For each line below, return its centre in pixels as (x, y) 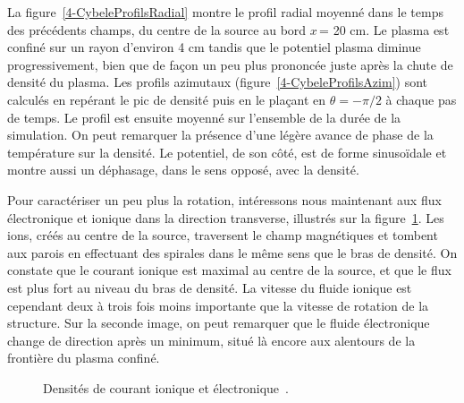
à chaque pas (421, 99)
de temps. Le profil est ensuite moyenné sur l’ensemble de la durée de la (204, 117)
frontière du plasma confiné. (84, 358)
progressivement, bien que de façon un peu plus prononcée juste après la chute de (230, 64)
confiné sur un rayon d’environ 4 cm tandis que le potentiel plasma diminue (214, 47)
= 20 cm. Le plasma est (384, 29)
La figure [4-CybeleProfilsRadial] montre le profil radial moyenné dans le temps (225, 12)
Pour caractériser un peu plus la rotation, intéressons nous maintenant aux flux (224, 199)
